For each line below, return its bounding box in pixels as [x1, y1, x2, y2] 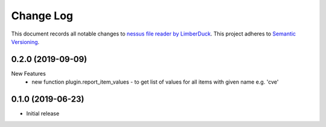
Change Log [11, 9, 74, 22]
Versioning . [11, 38, 40, 45]
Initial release [26, 110, 60, 117]
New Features [11, 70, 46, 77]
